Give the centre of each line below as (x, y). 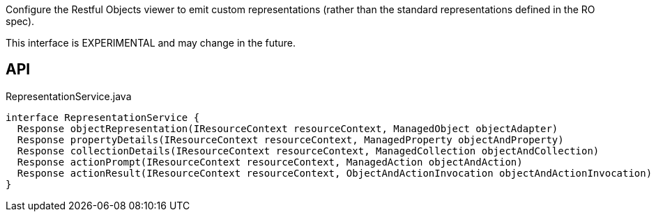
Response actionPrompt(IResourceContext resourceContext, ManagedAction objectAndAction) (270, 162)
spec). (20, 21)
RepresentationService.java (69, 96)
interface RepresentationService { (103, 117)
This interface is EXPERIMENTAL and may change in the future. (151, 43)
